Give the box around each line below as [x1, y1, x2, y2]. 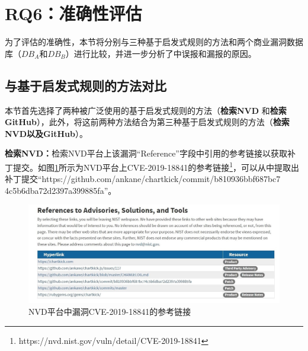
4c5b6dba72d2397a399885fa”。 [5, 184, 117, 196]
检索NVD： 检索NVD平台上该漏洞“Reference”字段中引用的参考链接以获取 [5, 147, 287, 159]
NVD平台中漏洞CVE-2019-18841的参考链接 [28, 305, 191, 317]
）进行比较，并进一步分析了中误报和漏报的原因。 [65, 47, 256, 59]
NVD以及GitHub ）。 [5, 127, 88, 139]
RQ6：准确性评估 [5, 1, 142, 25]
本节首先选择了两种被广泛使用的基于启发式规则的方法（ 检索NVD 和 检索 [5, 104, 287, 116]
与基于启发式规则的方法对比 [5, 76, 166, 94]
